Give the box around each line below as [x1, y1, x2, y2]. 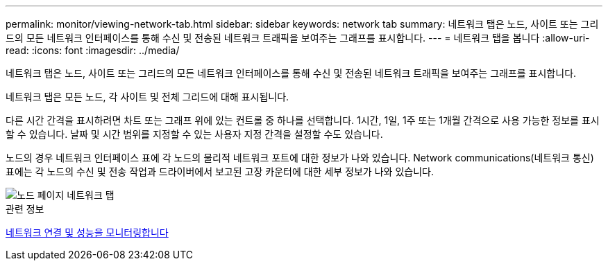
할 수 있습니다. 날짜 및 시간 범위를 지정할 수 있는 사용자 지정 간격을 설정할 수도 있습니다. [6, 128, 383, 140]
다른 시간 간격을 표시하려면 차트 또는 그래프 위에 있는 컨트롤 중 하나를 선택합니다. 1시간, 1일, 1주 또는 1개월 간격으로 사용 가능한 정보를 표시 [6, 114, 600, 126]
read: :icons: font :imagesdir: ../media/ [6, 44, 180, 56]
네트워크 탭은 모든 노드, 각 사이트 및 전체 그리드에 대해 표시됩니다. [6, 91, 289, 103]
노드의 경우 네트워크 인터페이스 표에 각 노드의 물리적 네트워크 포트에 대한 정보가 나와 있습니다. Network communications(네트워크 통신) [6, 152, 594, 163]
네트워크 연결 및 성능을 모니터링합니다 [6, 227, 169, 238]
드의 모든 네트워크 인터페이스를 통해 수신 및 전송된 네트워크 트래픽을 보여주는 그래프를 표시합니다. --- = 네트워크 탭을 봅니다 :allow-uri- [6, 32, 590, 44]
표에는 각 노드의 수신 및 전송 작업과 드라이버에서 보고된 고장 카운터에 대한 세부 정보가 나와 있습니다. [6, 166, 434, 177]
